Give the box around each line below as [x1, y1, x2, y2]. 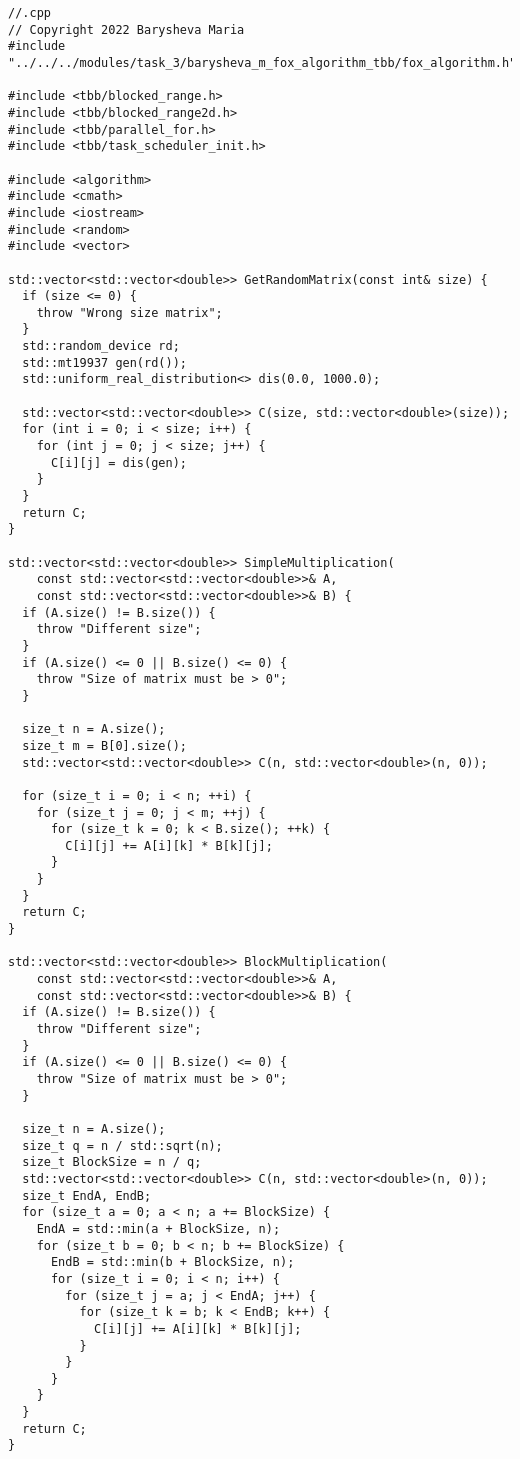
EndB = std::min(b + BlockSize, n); [50, 1255, 295, 1270]
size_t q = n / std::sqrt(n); [22, 1138, 223, 1153]
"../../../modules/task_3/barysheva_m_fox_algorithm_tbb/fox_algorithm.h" [8, 55, 517, 70]
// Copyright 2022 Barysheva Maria [8, 22, 245, 37]
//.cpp [8, 6, 51, 20]
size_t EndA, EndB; [22, 1188, 152, 1203]
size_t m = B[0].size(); [22, 738, 187, 753]
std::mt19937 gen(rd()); [22, 355, 187, 370]
